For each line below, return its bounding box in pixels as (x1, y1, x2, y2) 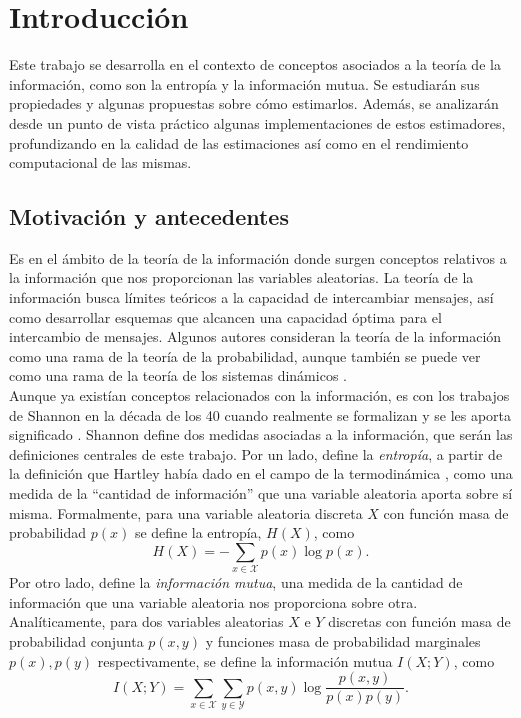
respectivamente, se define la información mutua (97, 650, 393, 671)
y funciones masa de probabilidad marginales (205, 630, 481, 651)
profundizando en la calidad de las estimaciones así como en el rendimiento (9, 132, 469, 153)
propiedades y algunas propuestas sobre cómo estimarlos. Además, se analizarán (9, 93, 499, 114)
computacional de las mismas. (9, 152, 192, 173)
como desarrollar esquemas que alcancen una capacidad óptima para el (9, 306, 442, 327)
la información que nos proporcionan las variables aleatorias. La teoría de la (9, 267, 474, 288)
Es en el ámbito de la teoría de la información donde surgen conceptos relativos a (9, 247, 507, 268)
